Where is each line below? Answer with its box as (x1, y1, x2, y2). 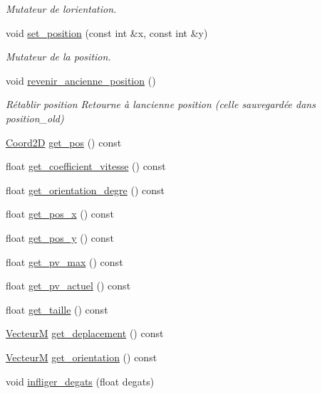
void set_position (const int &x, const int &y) (6, 25, 208, 40)
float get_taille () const (6, 302, 108, 316)
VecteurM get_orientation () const (6, 349, 157, 364)
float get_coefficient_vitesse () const (6, 159, 166, 174)
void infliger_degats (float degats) (6, 373, 155, 388)
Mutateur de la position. (6, 49, 111, 64)
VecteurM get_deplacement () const (6, 326, 164, 341)
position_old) (6, 110, 64, 125)
